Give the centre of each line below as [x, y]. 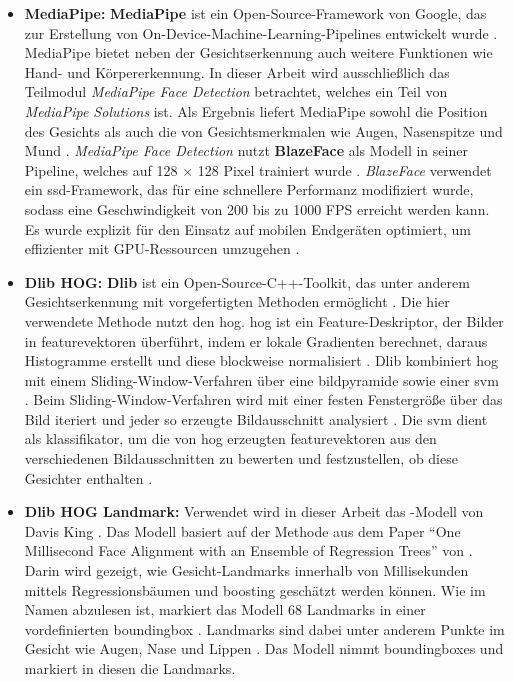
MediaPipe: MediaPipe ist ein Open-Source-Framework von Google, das [255, 13]
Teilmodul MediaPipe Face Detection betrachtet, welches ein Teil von [236, 91]
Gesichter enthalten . [88, 477]
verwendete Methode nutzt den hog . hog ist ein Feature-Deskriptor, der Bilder [264, 320]
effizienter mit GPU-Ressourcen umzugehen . [162, 248]
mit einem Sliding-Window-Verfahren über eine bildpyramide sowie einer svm [261, 379]
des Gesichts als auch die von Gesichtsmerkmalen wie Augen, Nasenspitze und [263, 130]
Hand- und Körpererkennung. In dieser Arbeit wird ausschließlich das [237, 71]
